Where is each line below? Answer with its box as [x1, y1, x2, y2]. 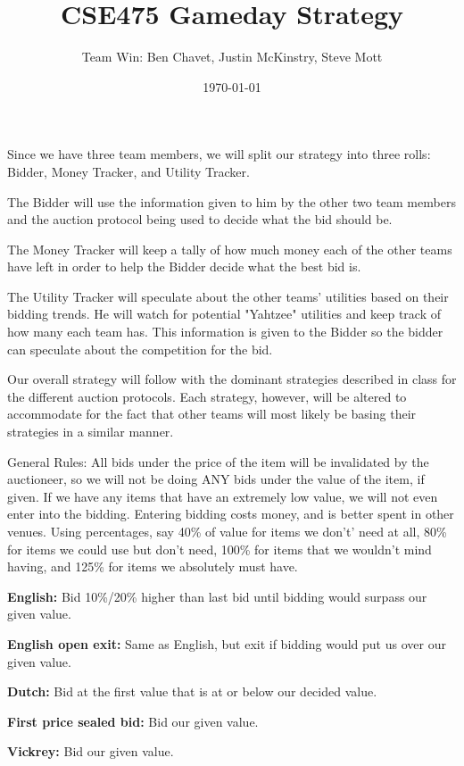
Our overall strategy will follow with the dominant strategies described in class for [7, 370, 457, 388]
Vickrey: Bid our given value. [7, 742, 174, 761]
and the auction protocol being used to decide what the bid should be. [7, 210, 393, 229]
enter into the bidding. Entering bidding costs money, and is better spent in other [7, 504, 454, 523]
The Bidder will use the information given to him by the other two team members [7, 192, 456, 211]
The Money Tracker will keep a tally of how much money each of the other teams [7, 239, 452, 258]
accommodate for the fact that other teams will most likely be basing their [7, 404, 417, 423]
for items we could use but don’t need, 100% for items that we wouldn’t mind [7, 539, 432, 558]
